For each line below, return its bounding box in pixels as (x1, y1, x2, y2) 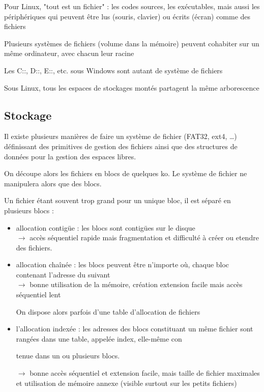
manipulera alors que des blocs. (4, 178, 102, 188)
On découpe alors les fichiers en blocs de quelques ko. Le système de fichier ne (4, 168, 247, 179)
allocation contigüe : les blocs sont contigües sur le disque (16, 222, 195, 233)
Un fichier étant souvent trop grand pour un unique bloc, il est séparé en (4, 195, 231, 206)
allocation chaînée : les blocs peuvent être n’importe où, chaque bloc (16, 259, 229, 270)
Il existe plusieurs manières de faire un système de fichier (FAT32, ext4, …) (4, 131, 237, 142)
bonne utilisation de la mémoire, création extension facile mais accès (30, 279, 243, 290)
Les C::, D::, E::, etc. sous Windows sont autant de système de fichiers (4, 65, 223, 75)
